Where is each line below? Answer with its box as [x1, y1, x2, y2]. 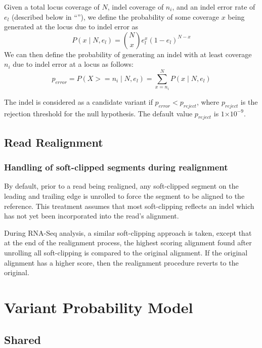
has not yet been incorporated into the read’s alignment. [4, 210, 179, 221]
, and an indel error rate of [172, 2, 255, 12]
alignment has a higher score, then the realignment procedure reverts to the [4, 257, 239, 268]
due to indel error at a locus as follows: [13, 59, 134, 69]
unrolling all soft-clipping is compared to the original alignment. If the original [4, 247, 248, 257]
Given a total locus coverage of [4, 2, 100, 12]
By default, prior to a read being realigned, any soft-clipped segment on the [4, 181, 239, 191]
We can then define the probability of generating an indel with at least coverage [4, 49, 252, 59]
